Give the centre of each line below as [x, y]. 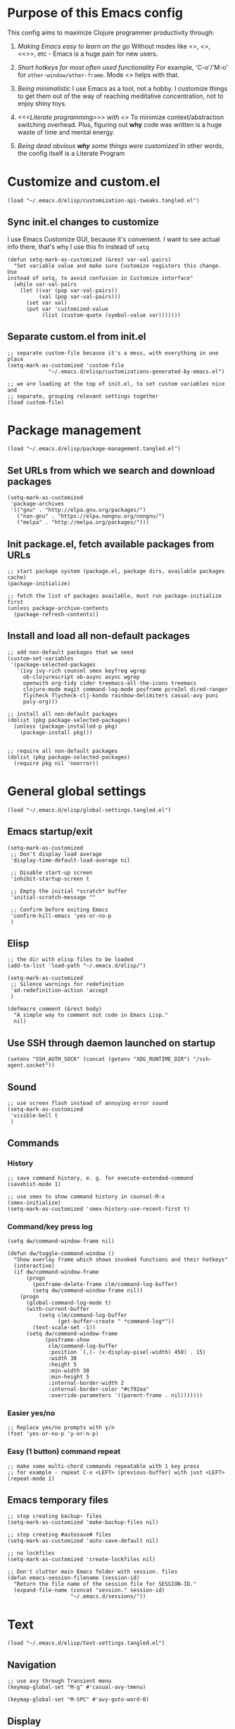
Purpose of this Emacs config [95, 13]
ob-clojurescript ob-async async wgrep [81, 677]
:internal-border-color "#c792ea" [99, 1389]
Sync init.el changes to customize [83, 222]
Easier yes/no [31, 1413]
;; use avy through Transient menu [59, 1681]
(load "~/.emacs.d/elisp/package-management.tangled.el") [94, 449]
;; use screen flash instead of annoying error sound [88, 1104]
